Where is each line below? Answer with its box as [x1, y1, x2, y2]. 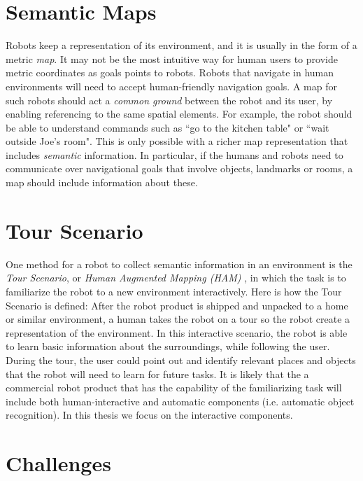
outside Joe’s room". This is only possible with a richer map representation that [6, 134, 348, 148]
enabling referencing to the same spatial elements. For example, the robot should [6, 106, 353, 121]
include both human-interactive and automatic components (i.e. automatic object [6, 393, 355, 408]
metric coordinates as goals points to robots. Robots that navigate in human [6, 65, 334, 80]
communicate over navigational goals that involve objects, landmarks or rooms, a [6, 161, 353, 176]
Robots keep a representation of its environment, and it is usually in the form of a [6, 38, 357, 53]
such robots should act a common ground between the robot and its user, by [6, 92, 333, 107]
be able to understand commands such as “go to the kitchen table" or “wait [6, 120, 329, 134]
